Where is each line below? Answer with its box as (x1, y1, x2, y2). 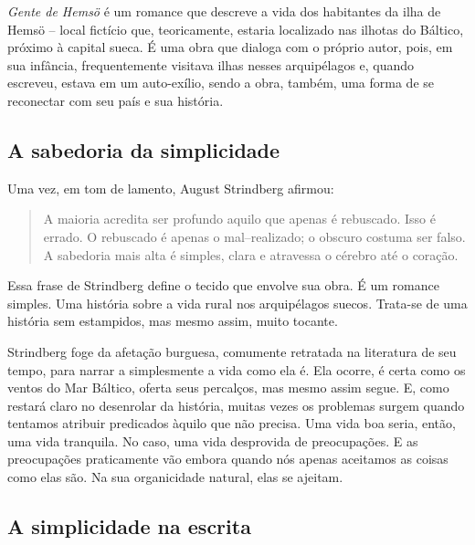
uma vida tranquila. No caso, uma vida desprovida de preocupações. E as (7, 431, 418, 450)
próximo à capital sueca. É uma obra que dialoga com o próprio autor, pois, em (7, 37, 453, 57)
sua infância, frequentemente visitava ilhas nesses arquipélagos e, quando (7, 55, 415, 74)
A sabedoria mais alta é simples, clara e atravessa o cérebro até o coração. (43, 245, 459, 264)
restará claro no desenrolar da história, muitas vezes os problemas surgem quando (7, 395, 465, 414)
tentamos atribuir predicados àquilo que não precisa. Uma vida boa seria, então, (7, 414, 456, 433)
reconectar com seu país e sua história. (7, 90, 224, 110)
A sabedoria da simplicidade (7, 135, 280, 163)
